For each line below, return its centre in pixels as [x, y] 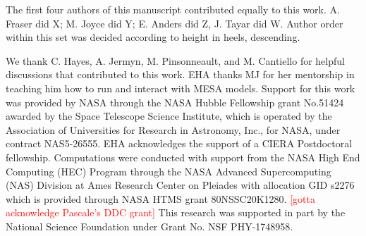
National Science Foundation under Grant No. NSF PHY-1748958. [150, 226]
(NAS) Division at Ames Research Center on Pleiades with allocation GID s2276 [180, 185]
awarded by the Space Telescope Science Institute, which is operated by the [169, 116]
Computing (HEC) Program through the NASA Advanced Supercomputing [169, 171]
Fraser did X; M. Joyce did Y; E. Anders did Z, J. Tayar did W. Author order [175, 23]
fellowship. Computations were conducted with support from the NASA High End [183, 157]
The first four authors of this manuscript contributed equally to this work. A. [173, 9]
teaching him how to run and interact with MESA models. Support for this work [181, 88]
